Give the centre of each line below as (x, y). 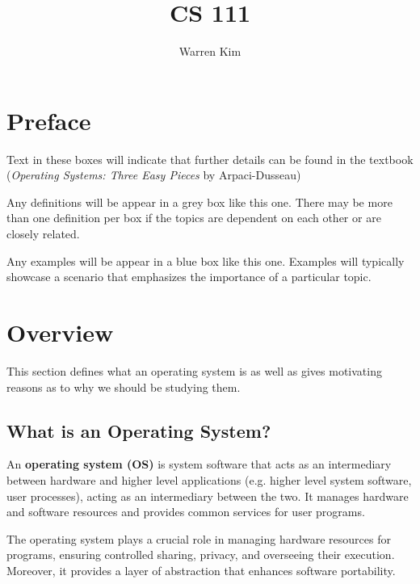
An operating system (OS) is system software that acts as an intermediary (199, 464)
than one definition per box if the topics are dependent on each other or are (194, 218)
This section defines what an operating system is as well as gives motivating (194, 370)
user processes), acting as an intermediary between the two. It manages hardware (208, 496)
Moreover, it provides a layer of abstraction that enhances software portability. (201, 570)
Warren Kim (210, 51)
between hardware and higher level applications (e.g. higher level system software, (209, 479)
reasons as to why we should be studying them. (124, 387)
